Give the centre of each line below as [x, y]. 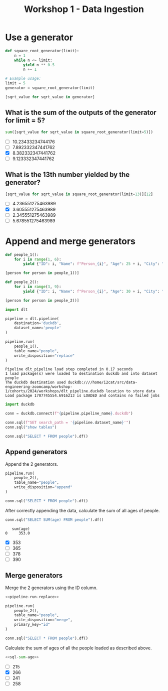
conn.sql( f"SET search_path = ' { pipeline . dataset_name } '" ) [68, 423]
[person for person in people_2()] [42, 300]
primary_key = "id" [32, 625]
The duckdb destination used [35, 382]
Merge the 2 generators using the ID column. [51, 588]
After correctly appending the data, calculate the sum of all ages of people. [82, 510]
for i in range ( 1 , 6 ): [38, 259]
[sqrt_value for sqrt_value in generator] [50, 97]
